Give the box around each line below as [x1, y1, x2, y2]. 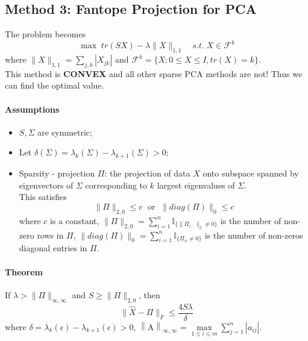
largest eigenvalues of [157, 178, 235, 191]
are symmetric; [37, 125, 92, 138]
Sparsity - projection [19, 167, 95, 180]
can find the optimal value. [5, 79, 104, 92]
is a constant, [50, 214, 99, 227]
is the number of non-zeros [204, 228, 303, 241]
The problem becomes [5, 28, 86, 40]
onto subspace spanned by [203, 167, 299, 180]
